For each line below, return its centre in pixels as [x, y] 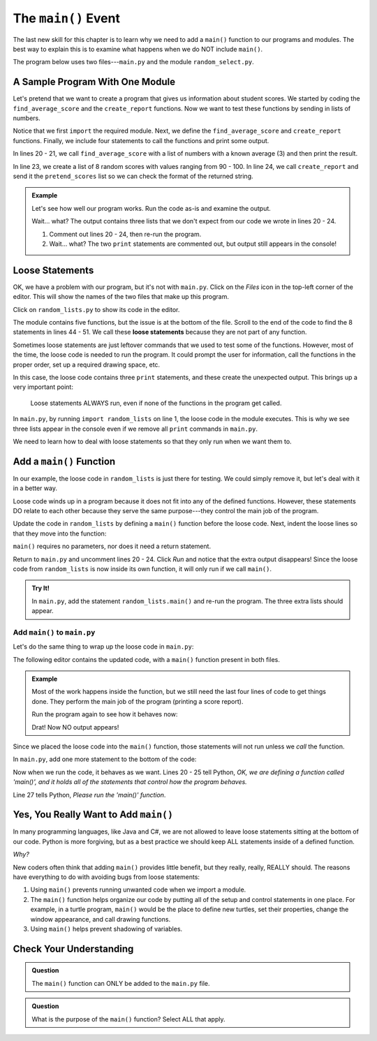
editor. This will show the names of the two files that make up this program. [121, 297]
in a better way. [35, 488]
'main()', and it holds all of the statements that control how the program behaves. [130, 782]
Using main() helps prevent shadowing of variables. [106, 929]
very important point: [43, 387]
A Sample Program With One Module [94, 82]
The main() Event [66, 18]
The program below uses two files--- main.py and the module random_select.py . [133, 62]
